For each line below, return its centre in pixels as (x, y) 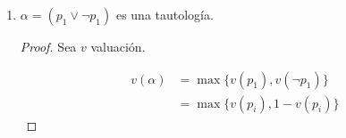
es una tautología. (165, 14)
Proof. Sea (48, 46)
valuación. (118, 46)
